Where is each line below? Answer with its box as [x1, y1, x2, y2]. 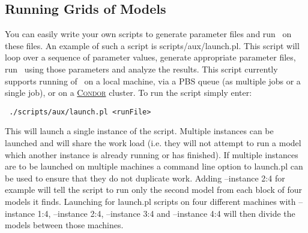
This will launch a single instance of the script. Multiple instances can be [5, 125, 274, 137]
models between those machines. [5, 219, 124, 231]
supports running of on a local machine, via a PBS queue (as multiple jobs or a [5, 74, 301, 87]
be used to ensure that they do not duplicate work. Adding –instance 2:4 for [5, 171, 285, 184]
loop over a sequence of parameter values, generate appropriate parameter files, [5, 51, 296, 63]
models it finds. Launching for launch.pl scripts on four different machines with [5, 195, 296, 207]
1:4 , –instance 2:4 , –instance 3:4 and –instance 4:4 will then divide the [37, 207, 295, 219]
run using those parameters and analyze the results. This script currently [5, 62, 278, 75]
